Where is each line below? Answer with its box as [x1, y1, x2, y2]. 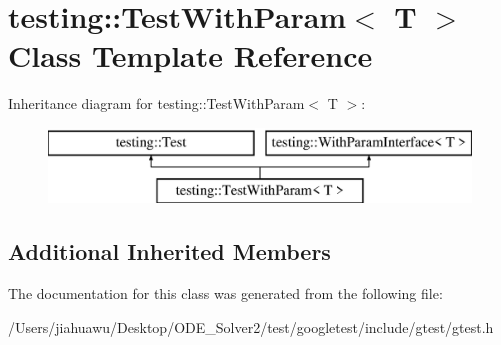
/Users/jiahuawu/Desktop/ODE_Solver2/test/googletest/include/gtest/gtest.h [8, 316, 494, 337]
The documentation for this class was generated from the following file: [8, 283, 443, 304]
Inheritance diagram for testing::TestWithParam [8, 93, 305, 114]
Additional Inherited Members [8, 236, 331, 267]
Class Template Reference [8, 35, 373, 76]
